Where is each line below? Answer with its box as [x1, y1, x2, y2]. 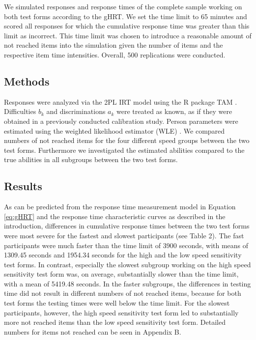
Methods [4, 73, 50, 88]
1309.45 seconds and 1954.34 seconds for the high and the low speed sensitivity [4, 250, 242, 260]
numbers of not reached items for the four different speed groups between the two [4, 135, 250, 145]
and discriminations [46, 106, 106, 116]
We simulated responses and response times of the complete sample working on [4, 1, 242, 11]
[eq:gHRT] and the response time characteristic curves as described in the [4, 211, 226, 221]
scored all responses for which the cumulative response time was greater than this [4, 21, 250, 31]
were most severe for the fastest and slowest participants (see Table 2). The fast [4, 230, 244, 240]
